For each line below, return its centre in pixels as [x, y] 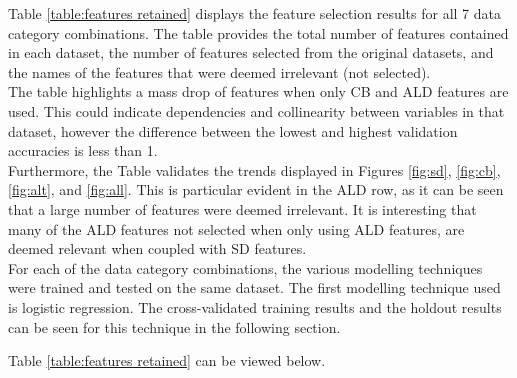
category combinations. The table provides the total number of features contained [258, 32]
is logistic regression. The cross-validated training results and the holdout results [255, 306]
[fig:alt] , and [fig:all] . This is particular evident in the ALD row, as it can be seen [256, 189]
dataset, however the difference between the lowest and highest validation [233, 130]
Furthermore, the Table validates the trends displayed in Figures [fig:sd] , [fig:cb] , [254, 169]
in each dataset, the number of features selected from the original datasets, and [251, 52]
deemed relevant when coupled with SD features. [157, 248]
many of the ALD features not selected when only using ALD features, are [236, 228]
